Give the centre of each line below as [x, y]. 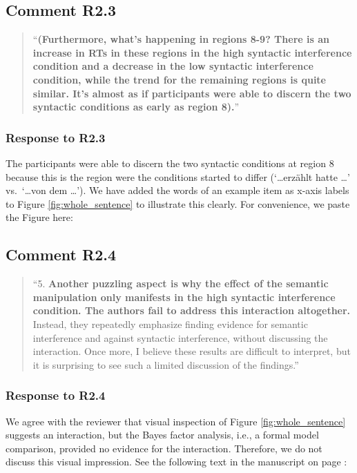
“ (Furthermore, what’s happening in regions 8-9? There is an [181, 39]
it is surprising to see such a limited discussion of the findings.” [166, 364]
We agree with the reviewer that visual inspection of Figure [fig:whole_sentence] [176, 421]
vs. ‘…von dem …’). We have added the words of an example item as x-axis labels [177, 190]
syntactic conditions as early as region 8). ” [136, 107]
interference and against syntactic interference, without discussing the [180, 337]
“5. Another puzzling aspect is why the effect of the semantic [181, 283]
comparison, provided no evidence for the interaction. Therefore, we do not [164, 448]
